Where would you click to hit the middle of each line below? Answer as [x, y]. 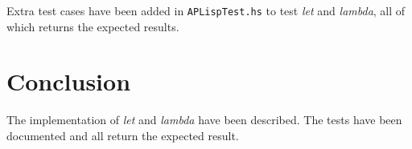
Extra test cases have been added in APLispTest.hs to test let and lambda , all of [206, 10]
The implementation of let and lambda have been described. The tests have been [204, 120]
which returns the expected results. [93, 26]
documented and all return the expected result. [123, 135]
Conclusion [69, 81]
